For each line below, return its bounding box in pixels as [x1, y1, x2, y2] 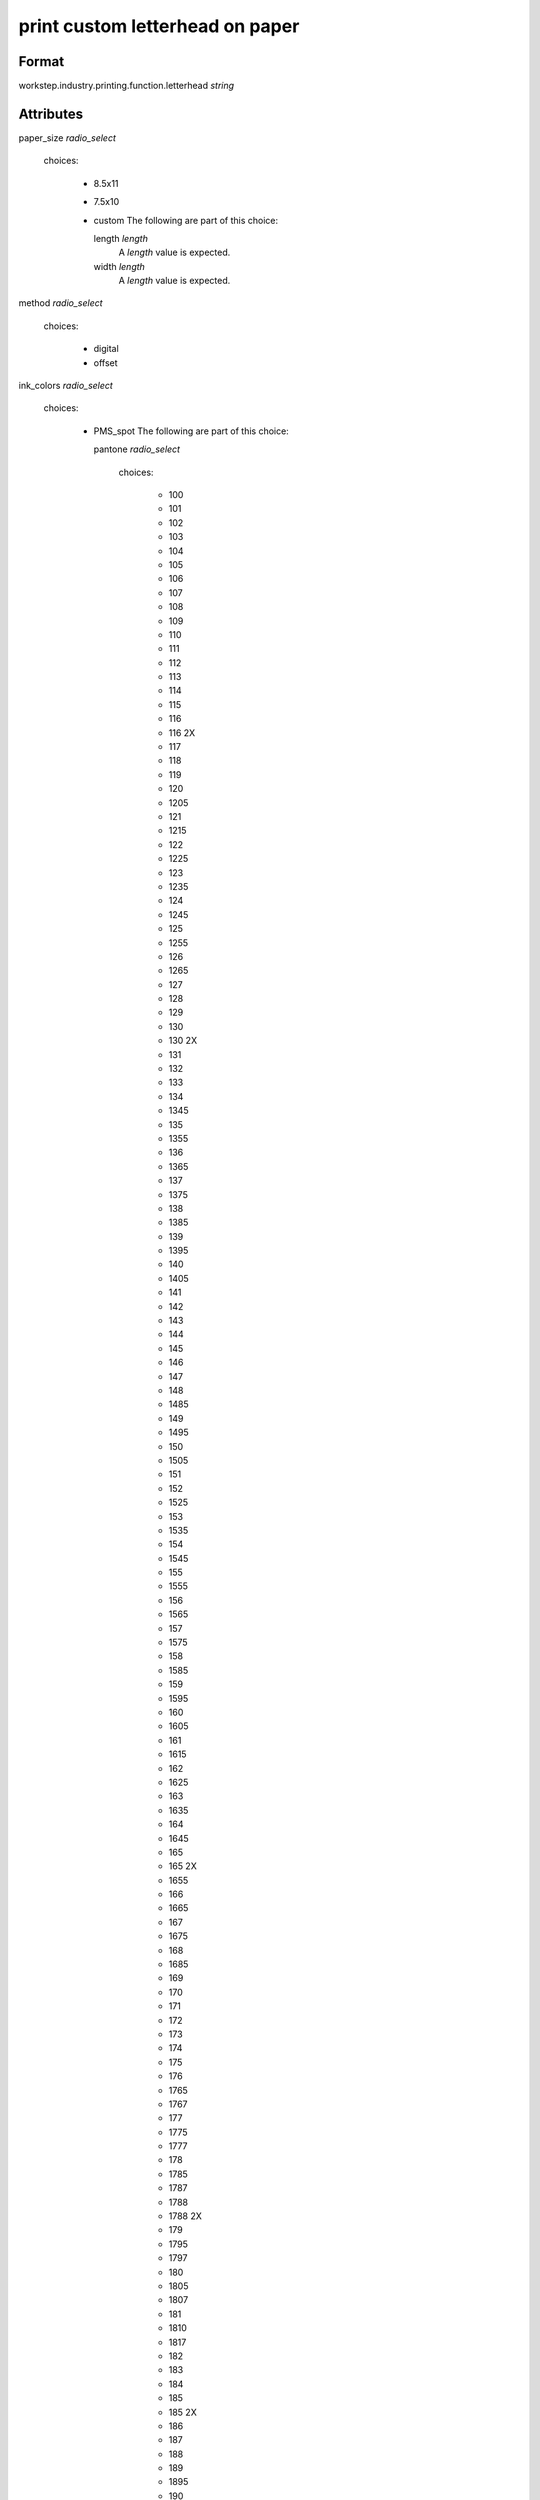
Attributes [18, 105, 84, 122]
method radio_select [18, 297, 104, 309]
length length [93, 232, 149, 244]
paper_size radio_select [18, 131, 117, 144]
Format [18, 53, 65, 70]
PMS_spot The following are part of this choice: [93, 425, 289, 437]
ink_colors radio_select [18, 380, 114, 392]
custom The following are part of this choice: [93, 214, 279, 226]
